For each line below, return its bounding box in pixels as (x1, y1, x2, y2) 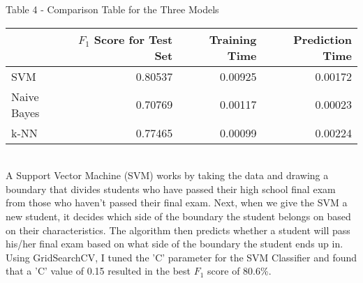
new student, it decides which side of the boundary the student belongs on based (6, 208, 351, 223)
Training (209, 31, 257, 47)
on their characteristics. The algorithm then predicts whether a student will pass (6, 222, 350, 237)
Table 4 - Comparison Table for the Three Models (6, 2, 219, 16)
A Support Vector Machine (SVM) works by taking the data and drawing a (6, 168, 329, 183)
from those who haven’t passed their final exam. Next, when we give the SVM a (6, 195, 348, 210)
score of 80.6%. (207, 263, 272, 278)
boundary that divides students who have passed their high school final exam (6, 181, 336, 196)
